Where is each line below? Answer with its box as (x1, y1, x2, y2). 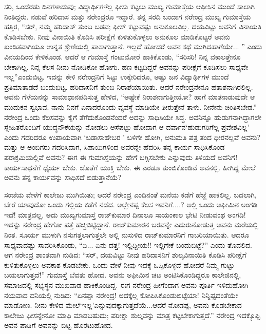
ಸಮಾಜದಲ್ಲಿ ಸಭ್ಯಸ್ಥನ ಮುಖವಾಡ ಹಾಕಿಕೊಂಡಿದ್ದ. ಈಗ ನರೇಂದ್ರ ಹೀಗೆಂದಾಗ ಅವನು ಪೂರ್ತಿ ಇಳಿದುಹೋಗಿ (4, 280, 249, 290)
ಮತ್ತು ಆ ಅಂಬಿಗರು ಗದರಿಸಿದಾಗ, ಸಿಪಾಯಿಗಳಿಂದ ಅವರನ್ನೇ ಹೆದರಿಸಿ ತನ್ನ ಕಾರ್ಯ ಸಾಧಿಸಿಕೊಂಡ (4, 142, 225, 152)
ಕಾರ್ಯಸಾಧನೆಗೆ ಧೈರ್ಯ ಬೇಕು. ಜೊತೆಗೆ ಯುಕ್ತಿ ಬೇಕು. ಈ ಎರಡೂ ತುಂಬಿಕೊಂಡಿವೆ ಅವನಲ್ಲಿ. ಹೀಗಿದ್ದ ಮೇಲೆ (4, 162, 256, 172)
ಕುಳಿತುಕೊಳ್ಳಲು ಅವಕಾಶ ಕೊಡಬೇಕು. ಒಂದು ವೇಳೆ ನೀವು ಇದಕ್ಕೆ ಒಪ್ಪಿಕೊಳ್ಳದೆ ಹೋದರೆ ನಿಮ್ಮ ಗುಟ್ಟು (4, 259, 235, 270)
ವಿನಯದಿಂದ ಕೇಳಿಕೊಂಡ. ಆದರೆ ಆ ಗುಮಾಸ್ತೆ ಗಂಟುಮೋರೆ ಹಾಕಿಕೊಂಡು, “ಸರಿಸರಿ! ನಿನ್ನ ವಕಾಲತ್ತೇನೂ (4, 51, 241, 62)
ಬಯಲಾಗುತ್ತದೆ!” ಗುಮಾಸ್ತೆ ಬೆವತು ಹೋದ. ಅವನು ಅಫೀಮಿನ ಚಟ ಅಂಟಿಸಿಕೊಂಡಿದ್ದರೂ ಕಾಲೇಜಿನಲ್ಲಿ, (4, 269, 241, 280)
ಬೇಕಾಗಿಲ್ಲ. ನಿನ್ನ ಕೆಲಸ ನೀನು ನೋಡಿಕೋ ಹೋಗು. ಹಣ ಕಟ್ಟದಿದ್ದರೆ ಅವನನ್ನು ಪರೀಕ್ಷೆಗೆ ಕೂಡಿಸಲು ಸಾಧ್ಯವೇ (4, 61, 248, 72)
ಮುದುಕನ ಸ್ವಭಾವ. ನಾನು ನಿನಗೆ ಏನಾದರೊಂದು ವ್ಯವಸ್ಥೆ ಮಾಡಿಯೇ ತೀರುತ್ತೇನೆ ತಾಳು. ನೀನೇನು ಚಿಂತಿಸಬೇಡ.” (4, 101, 257, 112)
